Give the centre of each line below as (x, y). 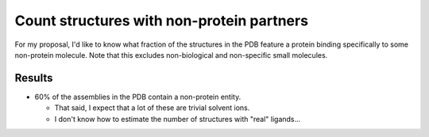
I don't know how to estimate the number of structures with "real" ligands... (178, 119)
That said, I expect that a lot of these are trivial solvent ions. (152, 108)
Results (34, 78)
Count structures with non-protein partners (162, 21)
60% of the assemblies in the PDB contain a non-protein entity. (138, 97)
